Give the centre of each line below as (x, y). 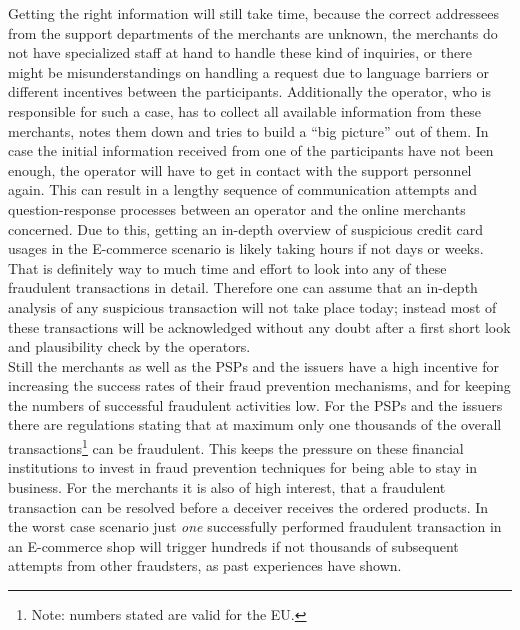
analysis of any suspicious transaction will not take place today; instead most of (252, 306)
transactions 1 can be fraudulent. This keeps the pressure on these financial (236, 446)
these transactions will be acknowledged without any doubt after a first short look (259, 326)
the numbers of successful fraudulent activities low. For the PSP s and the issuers (255, 404)
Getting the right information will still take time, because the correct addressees (254, 13)
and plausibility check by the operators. (129, 346)
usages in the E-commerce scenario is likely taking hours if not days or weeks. (246, 248)
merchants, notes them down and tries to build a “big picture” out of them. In (248, 130)
